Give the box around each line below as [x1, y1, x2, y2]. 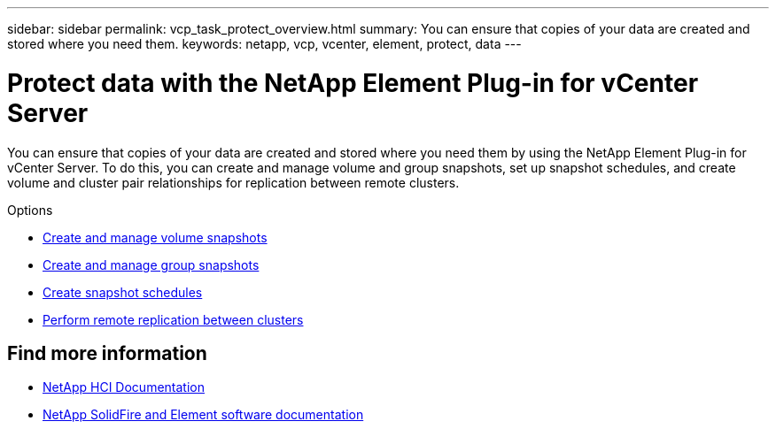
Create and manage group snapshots [43, 257, 260, 272]
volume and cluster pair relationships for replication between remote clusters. [7, 174, 460, 190]
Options [7, 202, 53, 218]
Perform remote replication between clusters [43, 311, 304, 327]
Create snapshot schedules [43, 284, 203, 300]
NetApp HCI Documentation [43, 379, 205, 395]
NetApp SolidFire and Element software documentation [43, 407, 364, 423]
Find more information [7, 341, 207, 364]
